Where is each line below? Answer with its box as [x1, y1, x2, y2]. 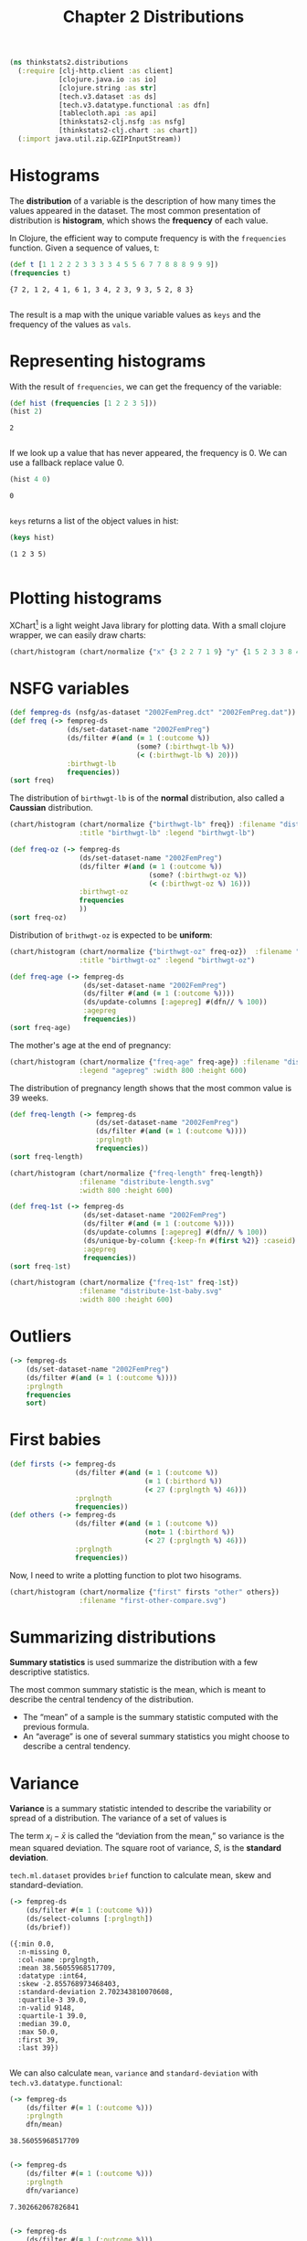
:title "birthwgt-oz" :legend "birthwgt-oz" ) [79, 955, 256, 965]
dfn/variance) [26, 2186, 79, 2195]
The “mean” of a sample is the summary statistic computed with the [22, 1712, 279, 1723]
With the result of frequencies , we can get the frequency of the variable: [9, 381, 282, 392]
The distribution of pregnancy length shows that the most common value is [9, 1082, 292, 1093]
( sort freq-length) [9, 1152, 84, 1162]
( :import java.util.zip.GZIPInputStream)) [17, 134, 182, 143]
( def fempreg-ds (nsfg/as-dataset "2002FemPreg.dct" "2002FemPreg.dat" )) [9, 708, 297, 717]
